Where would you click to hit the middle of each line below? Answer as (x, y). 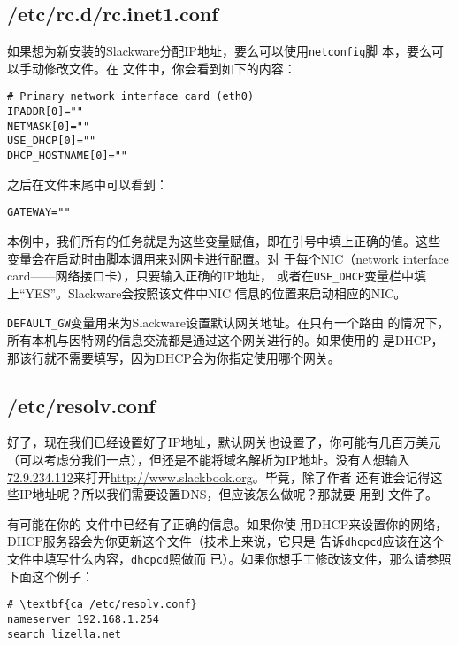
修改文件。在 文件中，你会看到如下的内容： (170, 68)
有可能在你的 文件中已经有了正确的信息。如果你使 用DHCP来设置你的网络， (228, 523)
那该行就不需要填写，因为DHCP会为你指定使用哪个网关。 (174, 357)
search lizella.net (64, 634)
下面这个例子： (50, 576)
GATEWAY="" (39, 213)
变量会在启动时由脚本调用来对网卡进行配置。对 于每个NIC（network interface (228, 258)
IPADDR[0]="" (45, 112)
